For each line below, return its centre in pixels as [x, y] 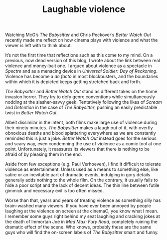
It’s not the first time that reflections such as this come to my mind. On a [79, 55]
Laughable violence [84, 9]
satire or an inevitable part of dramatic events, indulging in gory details [78, 175]
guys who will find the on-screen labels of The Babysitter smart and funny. [82, 232]
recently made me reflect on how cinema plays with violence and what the [82, 40]
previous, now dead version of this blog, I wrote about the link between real [83, 61]
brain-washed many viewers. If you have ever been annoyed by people [78, 206]
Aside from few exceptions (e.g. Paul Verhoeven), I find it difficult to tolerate [83, 164]
